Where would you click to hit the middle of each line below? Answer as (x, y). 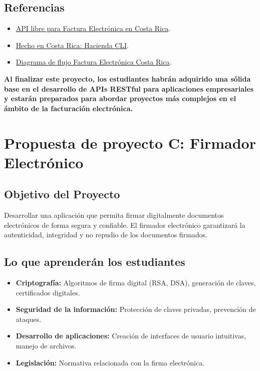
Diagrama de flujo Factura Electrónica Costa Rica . (94, 62)
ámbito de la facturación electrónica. (68, 108)
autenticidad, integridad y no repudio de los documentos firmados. (106, 235)
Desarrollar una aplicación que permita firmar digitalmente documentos (114, 215)
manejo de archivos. (46, 346)
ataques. (29, 319)
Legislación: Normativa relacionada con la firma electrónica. (110, 362)
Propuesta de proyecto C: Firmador (130, 142)
